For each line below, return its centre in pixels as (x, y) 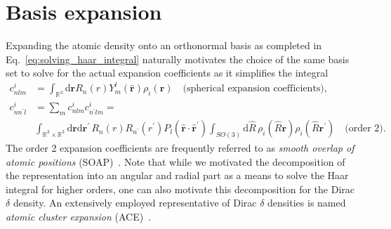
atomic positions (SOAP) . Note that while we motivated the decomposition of (175, 161)
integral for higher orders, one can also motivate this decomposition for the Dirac (180, 189)
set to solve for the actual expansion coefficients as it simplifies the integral (167, 73)
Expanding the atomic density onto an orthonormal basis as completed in (164, 45)
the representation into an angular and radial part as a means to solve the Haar (177, 175)
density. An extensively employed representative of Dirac (135, 203)
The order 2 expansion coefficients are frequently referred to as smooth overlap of (180, 148)
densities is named (307, 203)
